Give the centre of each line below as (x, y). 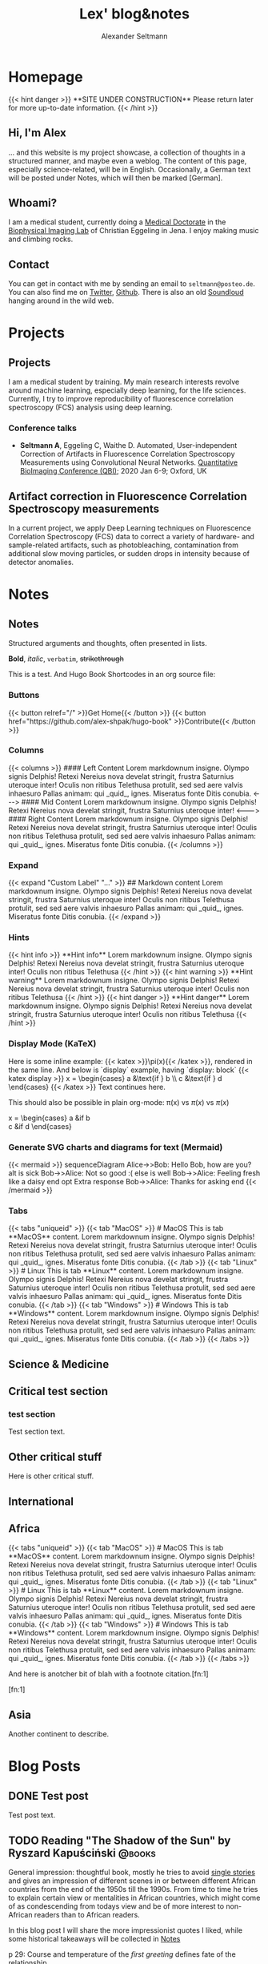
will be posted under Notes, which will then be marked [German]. (116, 178)
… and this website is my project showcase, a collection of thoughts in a (127, 152)
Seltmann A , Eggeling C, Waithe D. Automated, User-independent (128, 446)
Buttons (24, 696)
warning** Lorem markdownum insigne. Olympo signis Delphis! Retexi (124, 980)
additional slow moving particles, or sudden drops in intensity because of (129, 554)
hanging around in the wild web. (61, 300)
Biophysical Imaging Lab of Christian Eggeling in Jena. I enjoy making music (134, 231)
